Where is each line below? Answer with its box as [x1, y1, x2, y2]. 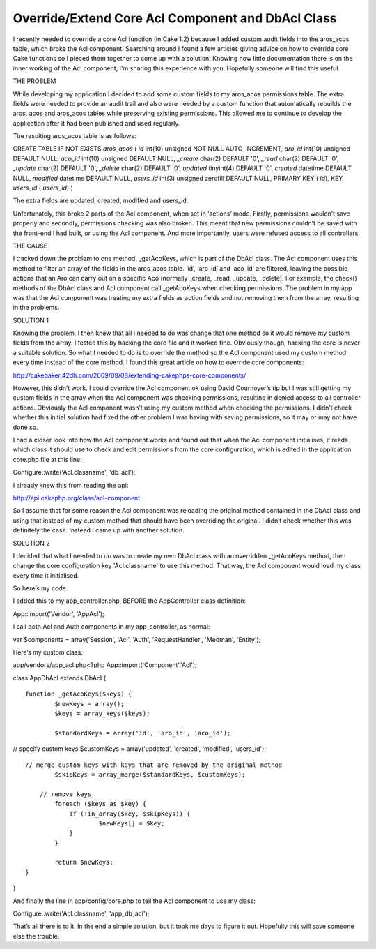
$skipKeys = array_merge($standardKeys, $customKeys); [54, 770, 246, 778]
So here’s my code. [13, 584, 68, 592]
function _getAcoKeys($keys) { [25, 690, 132, 698]
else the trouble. [13, 932, 60, 940]
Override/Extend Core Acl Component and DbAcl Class [13, 10, 337, 26]
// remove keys [39, 790, 92, 798]
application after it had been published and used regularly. [13, 119, 180, 127]
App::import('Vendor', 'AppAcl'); [13, 609, 104, 618]
